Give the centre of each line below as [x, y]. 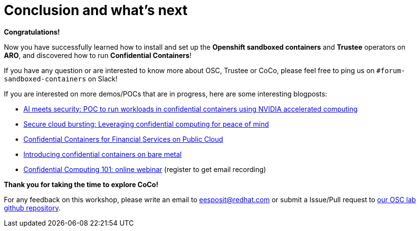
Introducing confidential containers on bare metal [103, 154]
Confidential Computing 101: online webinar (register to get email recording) [145, 169]
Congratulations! [32, 32]
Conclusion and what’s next [96, 10]
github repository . [32, 208]
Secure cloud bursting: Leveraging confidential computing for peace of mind [146, 124]
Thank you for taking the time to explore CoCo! [81, 184]
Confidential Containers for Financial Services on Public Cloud [123, 139]
